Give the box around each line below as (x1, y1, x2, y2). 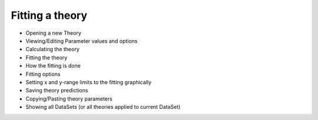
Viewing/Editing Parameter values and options (25, 37, 138, 44)
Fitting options (25, 71, 61, 78)
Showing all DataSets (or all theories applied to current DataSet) (25, 104, 181, 111)
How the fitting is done (25, 62, 81, 69)
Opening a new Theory (25, 29, 82, 36)
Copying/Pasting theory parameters (25, 95, 113, 102)
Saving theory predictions (25, 87, 88, 94)
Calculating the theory (25, 46, 79, 53)
